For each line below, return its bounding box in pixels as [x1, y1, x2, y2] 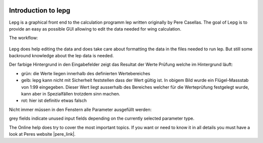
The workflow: [9, 35, 38, 41]
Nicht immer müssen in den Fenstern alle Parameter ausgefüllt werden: [9, 107, 152, 112]
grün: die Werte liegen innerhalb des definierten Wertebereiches [21, 70, 150, 76]
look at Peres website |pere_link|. [9, 131, 75, 137]
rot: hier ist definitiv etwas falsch [21, 97, 87, 104]
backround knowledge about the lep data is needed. [9, 53, 114, 59]
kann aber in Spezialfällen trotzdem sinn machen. [21, 91, 120, 97]
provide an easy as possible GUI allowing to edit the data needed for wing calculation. [9, 26, 182, 32]
